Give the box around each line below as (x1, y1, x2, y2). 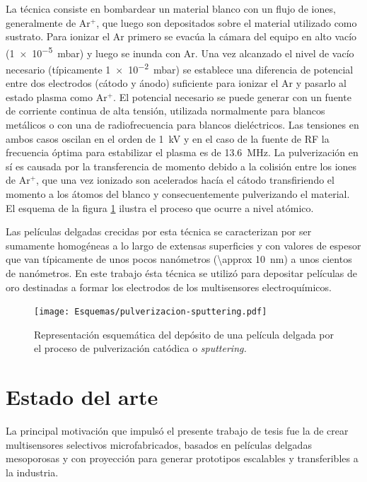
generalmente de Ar (6, 15, 91, 30)
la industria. (6, 464, 59, 479)
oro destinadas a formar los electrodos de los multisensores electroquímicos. (6, 279, 332, 294)
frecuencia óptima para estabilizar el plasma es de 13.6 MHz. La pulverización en (6, 145, 359, 160)
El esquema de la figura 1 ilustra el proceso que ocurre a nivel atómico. (6, 200, 314, 215)
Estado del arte (6, 382, 158, 411)
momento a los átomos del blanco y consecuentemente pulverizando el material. (6, 187, 350, 201)
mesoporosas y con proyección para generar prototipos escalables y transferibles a (6, 451, 359, 466)
